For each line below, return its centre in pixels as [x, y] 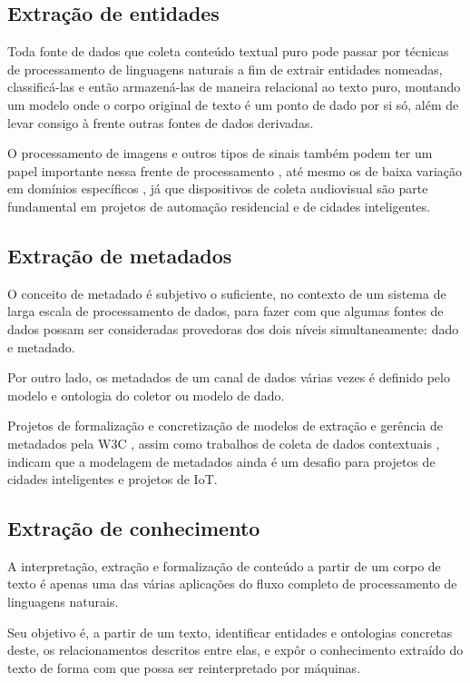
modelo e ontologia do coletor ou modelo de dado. [146, 395]
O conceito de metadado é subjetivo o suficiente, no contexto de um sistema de [227, 293]
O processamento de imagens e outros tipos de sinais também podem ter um [220, 153]
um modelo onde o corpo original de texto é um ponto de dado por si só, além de [233, 104]
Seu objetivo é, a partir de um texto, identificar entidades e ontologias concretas [230, 632]
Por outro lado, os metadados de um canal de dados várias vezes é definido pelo [229, 377]
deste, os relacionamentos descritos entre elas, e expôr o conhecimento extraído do [235, 650]
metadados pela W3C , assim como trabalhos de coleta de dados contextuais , [224, 443]
